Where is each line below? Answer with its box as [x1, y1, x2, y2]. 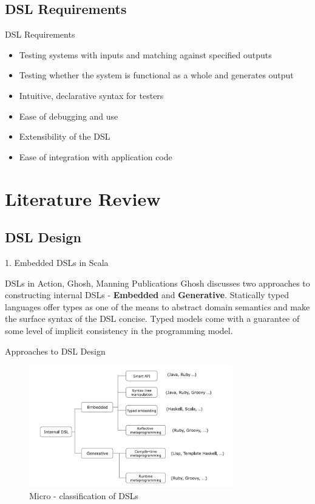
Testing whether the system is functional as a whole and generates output [19, 69, 294, 81]
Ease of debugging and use [19, 109, 118, 122]
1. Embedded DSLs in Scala [5, 256, 109, 268]
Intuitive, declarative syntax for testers [19, 89, 164, 101]
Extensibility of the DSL [19, 130, 110, 143]
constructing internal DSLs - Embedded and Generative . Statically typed [5, 288, 289, 301]
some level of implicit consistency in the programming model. [5, 324, 233, 336]
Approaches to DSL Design [5, 344, 106, 357]
